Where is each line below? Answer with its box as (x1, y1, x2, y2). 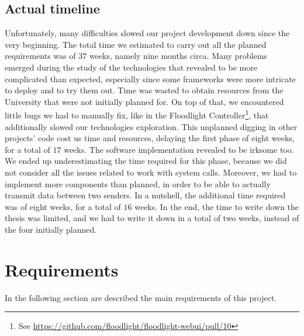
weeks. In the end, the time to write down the (134, 200, 299, 212)
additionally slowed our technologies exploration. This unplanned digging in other (5, 120, 298, 132)
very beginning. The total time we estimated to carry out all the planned (5, 38, 267, 50)
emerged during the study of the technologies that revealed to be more (5, 61, 257, 73)
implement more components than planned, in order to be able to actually (5, 177, 271, 190)
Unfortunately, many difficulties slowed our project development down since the (5, 27, 290, 39)
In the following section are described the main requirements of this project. (5, 291, 277, 303)
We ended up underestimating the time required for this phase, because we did (5, 155, 287, 167)
